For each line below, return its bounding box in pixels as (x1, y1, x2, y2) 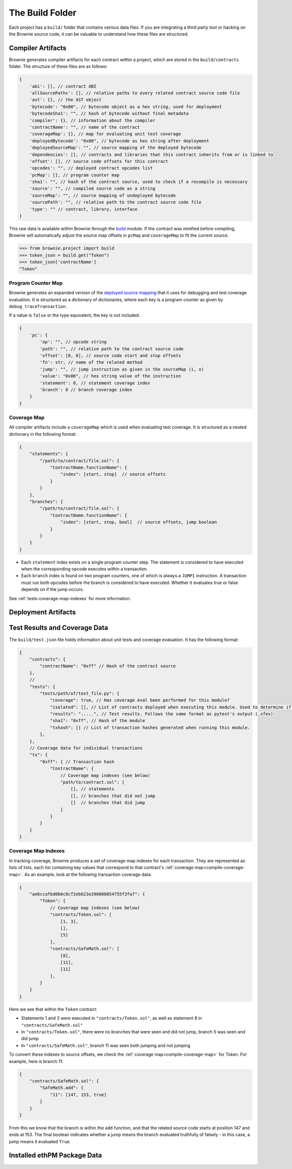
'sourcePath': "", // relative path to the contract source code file (29, 200, 202, 205)
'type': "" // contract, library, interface (29, 206, 138, 212)
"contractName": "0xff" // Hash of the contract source (39, 664, 176, 669)
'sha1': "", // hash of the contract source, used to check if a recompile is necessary (29, 179, 248, 185)
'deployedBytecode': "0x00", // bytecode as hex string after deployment (29, 138, 209, 143)
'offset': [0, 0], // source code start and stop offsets (39, 353, 181, 359)
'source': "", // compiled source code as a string (29, 186, 156, 191)
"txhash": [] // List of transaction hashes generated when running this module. (50, 725, 251, 730)
